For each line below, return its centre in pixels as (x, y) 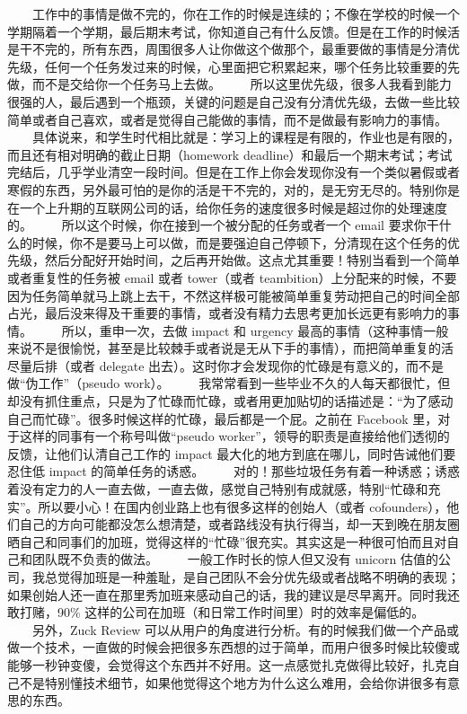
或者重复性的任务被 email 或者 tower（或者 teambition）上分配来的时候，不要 (232, 277)
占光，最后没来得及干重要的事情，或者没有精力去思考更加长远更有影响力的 (227, 313)
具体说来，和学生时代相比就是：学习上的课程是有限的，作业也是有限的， (246, 137)
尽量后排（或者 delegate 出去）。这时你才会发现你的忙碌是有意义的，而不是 (226, 365)
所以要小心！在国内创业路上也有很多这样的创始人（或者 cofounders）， (242, 506)
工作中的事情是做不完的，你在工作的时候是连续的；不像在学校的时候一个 (246, 13)
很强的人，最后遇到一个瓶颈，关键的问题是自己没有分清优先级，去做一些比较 (233, 101)
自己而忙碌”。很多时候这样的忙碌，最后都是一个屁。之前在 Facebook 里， (223, 418)
